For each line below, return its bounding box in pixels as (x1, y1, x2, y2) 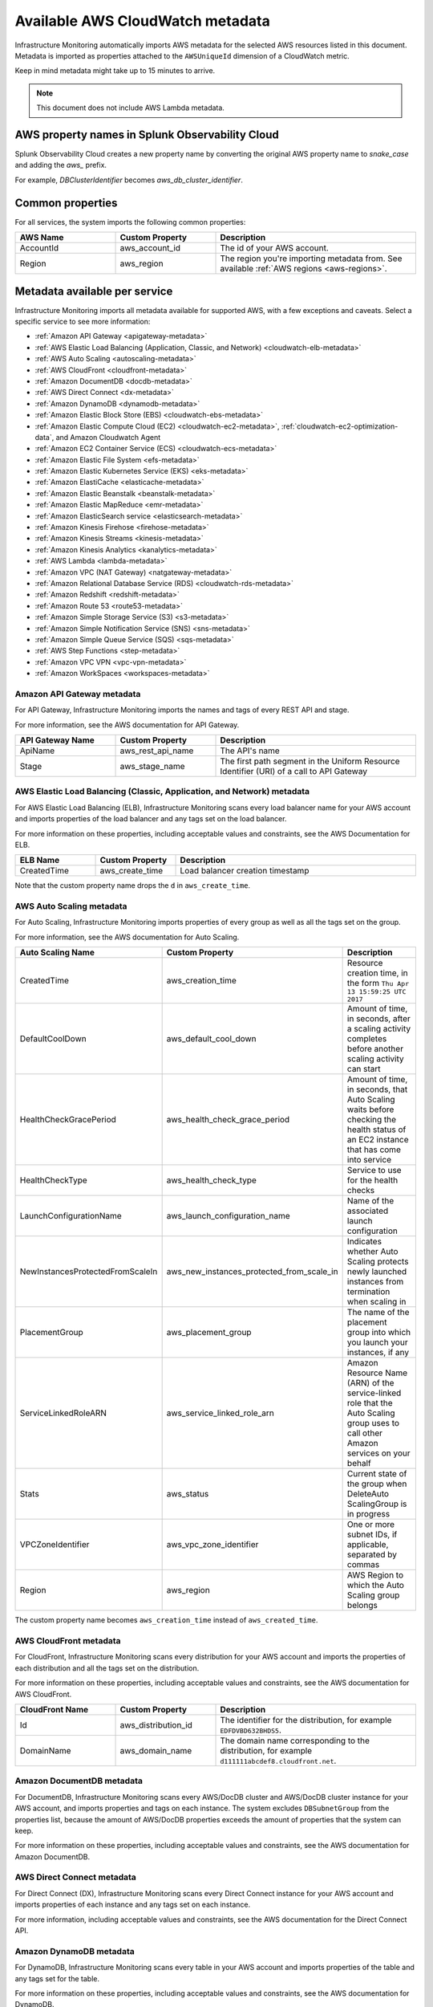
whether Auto (346, 1246, 399, 1257)
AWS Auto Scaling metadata (14, 901, 127, 912)
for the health (346, 1174, 399, 1186)
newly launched (346, 1266, 407, 1277)
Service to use (346, 1165, 402, 1176)
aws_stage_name (119, 761, 185, 772)
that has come (346, 1144, 401, 1155)
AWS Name (19, 232, 64, 243)
